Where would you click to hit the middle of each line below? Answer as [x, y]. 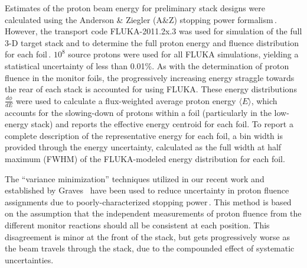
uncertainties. [29, 259]
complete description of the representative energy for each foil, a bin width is [144, 135]
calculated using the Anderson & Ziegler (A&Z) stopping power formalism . [141, 19]
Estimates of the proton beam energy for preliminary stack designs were [135, 8]
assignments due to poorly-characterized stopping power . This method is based [148, 201]
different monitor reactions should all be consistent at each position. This [137, 225]
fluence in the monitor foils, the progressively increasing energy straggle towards [150, 77]
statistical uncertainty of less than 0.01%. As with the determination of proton [147, 65]
